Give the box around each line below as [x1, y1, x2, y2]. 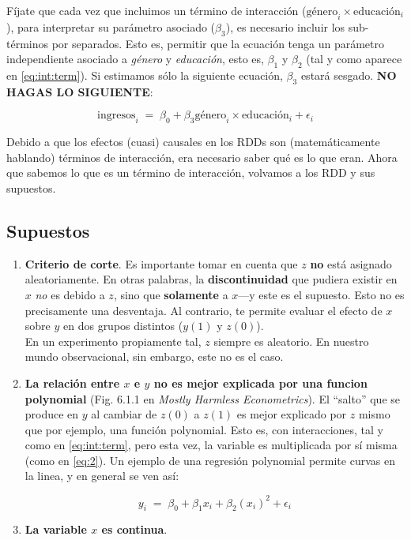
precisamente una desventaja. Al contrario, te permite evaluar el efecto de [25, 302, 383, 318]
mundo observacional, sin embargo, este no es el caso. [25, 348, 284, 365]
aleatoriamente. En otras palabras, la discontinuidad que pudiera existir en [25, 271, 398, 287]
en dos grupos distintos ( [63, 317, 183, 334]
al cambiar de [91, 406, 157, 422]
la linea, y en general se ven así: [25, 467, 179, 484]
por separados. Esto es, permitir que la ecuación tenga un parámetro [51, 35, 385, 51]
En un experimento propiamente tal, [25, 332, 202, 349]
